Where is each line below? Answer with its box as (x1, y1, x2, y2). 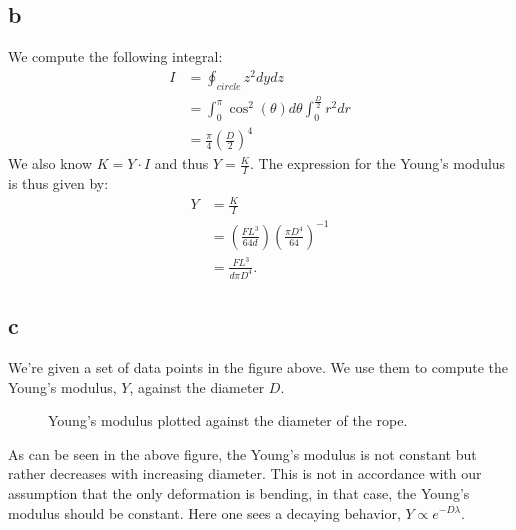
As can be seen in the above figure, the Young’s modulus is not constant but (8, 443, 477, 464)
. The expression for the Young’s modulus (249, 153, 506, 174)
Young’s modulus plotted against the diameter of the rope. (48, 410, 408, 431)
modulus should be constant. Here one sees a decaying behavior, (8, 502, 401, 523)
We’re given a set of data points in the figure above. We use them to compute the (8, 356, 508, 377)
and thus (154, 153, 209, 174)
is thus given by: (8, 173, 109, 194)
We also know (8, 153, 93, 174)
